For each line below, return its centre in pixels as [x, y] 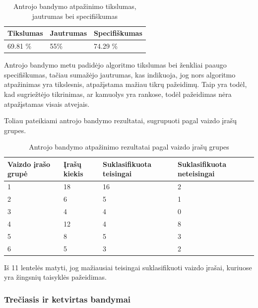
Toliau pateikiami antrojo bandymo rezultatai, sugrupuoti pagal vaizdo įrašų [120, 120]
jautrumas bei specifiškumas [75, 16]
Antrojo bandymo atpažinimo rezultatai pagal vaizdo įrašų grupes [129, 147]
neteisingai [196, 174]
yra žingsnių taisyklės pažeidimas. [55, 277]
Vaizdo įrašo [29, 164]
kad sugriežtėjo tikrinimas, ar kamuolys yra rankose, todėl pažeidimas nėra [118, 94]
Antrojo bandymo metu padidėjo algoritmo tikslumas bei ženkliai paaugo [115, 65]
